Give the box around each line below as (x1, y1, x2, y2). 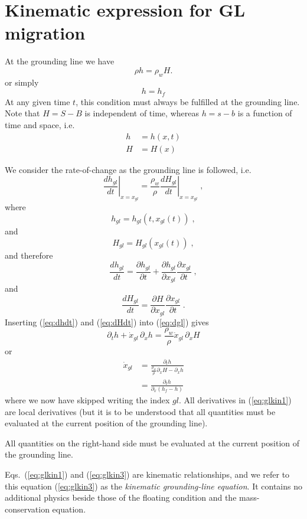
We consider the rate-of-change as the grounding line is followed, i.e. (5, 163, 252, 175)
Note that (5, 107, 40, 119)
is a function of (237, 107, 292, 119)
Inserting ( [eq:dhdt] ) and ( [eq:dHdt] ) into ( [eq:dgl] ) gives (5, 315, 209, 328)
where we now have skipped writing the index (5, 394, 170, 406)
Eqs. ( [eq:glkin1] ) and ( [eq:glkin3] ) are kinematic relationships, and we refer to (5, 468, 290, 481)
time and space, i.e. (5, 118, 75, 130)
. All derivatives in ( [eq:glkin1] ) (178, 394, 292, 406)
